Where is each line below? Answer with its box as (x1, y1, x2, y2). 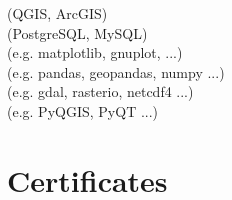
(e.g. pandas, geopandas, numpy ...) (7, 61, 225, 82)
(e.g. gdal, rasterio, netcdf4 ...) (7, 81, 194, 102)
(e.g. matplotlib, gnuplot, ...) (7, 42, 183, 63)
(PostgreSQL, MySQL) (7, 22, 148, 43)
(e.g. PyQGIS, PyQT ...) (7, 100, 159, 121)
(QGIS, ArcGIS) (7, 3, 108, 23)
